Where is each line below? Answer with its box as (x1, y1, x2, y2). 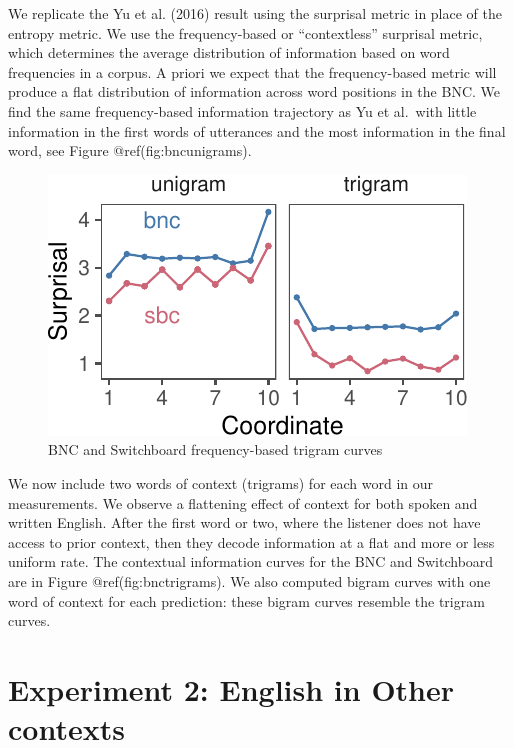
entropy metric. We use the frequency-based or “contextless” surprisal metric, (8, 22, 483, 43)
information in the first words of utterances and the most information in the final (8, 120, 506, 141)
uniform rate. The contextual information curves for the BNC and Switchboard (8, 551, 494, 572)
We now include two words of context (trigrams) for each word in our (8, 472, 434, 493)
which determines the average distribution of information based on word (8, 42, 450, 63)
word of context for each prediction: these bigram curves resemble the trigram (8, 590, 485, 611)
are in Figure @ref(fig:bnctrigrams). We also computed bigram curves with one (8, 570, 491, 591)
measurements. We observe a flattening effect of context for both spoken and (8, 492, 478, 513)
